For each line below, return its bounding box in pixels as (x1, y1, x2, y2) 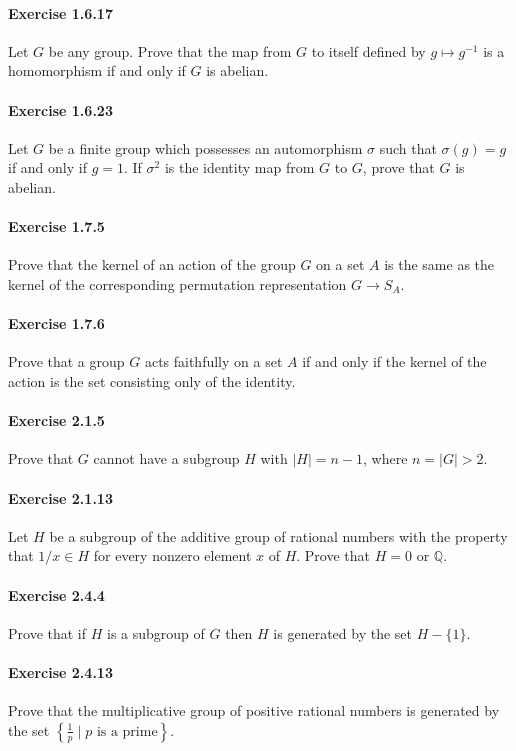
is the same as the (384, 254, 495, 275)
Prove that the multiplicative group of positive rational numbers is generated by (8, 700, 500, 721)
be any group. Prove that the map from (48, 40, 292, 61)
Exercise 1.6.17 (8, 2, 113, 23)
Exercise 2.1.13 (8, 487, 113, 508)
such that (379, 137, 437, 158)
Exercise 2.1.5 (8, 410, 105, 431)
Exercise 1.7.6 (8, 313, 105, 334)
